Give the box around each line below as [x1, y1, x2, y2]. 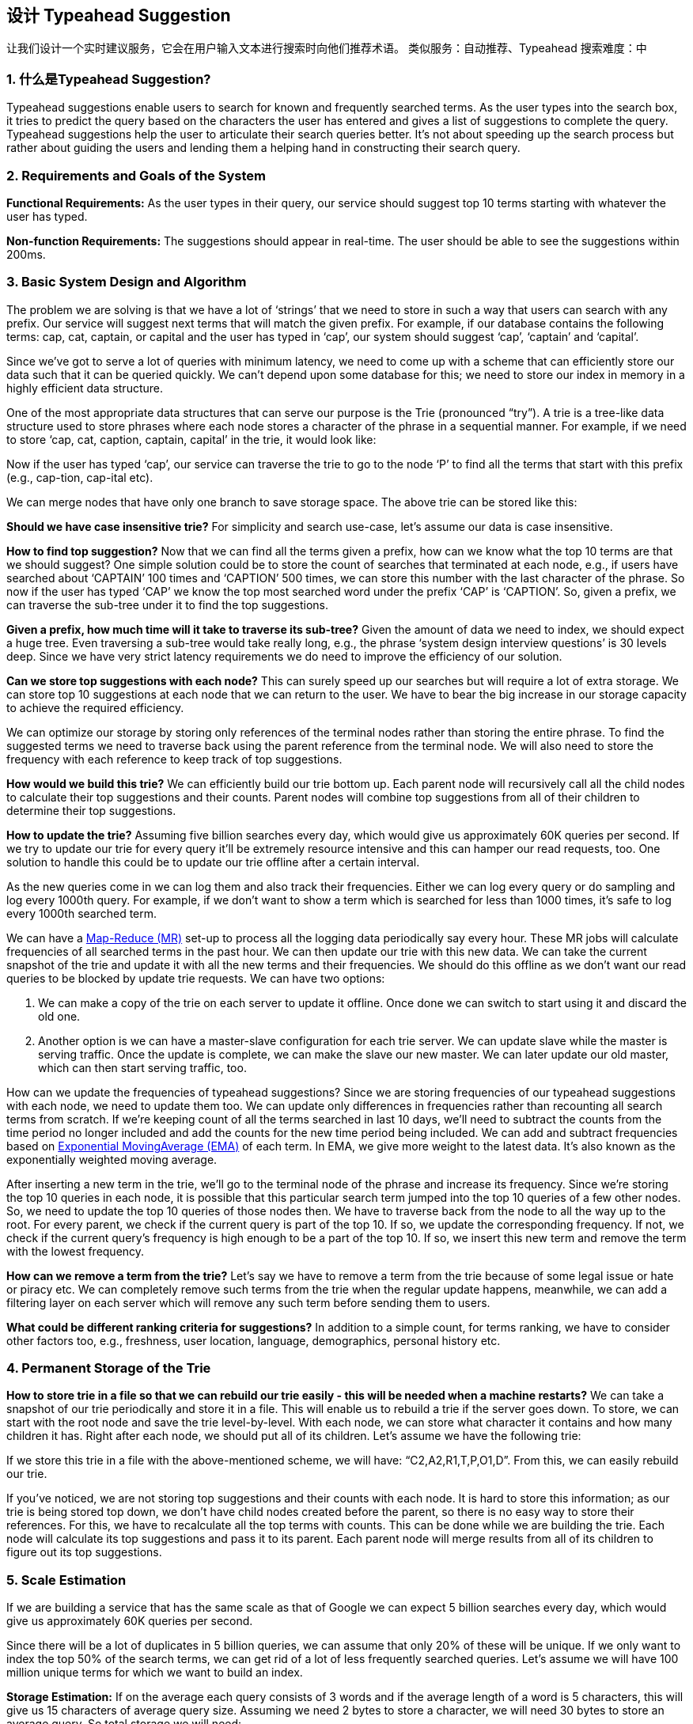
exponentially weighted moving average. [6, 1152, 218, 1166]
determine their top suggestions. [6, 803, 176, 817]
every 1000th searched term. [6, 906, 157, 920]
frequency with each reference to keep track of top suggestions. [6, 752, 343, 766]
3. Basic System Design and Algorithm [6, 274, 247, 290]
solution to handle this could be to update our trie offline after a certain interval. [6, 854, 420, 869]
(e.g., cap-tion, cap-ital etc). [6, 470, 153, 484]
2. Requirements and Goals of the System [6, 167, 266, 184]
